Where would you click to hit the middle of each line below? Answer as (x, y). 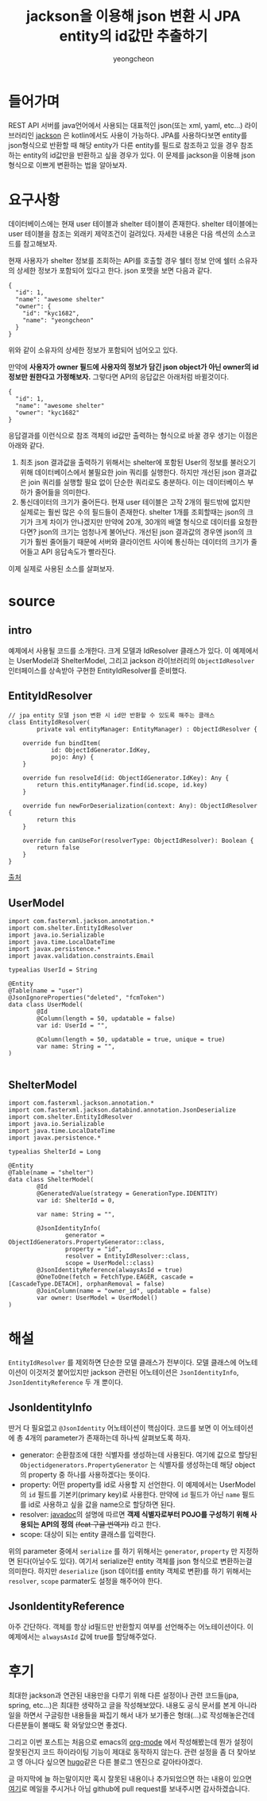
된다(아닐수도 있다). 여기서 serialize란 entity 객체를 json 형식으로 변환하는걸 (134, 1561)
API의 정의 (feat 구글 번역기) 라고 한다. (101, 1524)
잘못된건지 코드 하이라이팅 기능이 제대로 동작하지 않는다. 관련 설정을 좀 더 (122, 1752)
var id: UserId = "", (73, 1026)
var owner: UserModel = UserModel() (97, 1298)
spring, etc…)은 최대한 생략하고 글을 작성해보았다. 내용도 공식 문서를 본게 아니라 (133, 1705)
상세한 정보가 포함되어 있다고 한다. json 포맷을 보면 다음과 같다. (114, 270)
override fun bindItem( (62, 743)
